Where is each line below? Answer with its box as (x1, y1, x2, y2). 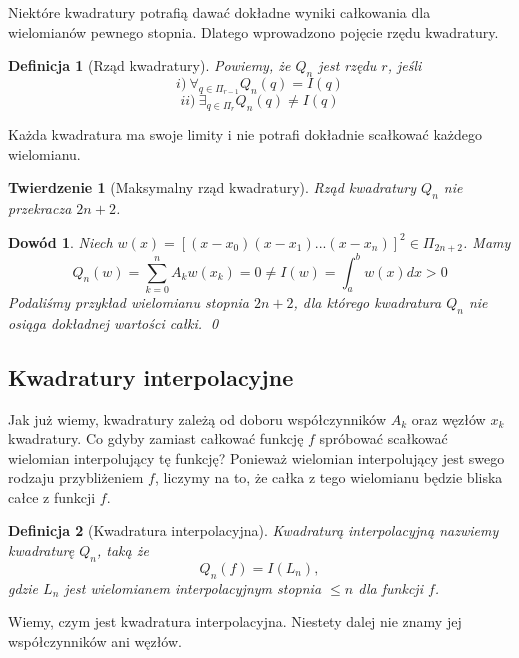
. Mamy (463, 231, 511, 252)
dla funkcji (358, 577, 423, 598)
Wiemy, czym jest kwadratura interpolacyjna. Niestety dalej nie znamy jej (8, 611, 462, 632)
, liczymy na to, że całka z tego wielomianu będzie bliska (154, 467, 503, 488)
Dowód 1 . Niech (8, 231, 113, 252)
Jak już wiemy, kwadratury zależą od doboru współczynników (8, 408, 387, 429)
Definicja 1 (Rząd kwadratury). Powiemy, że (8, 55, 291, 76)
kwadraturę (8, 540, 75, 561)
